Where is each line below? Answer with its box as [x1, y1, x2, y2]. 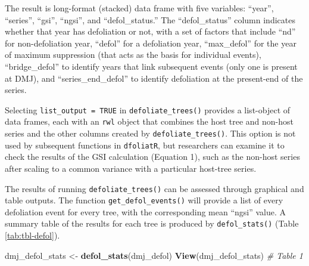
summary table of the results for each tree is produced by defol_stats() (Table [5, 217, 299, 230]
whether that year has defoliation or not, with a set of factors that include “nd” [5, 25, 296, 38]
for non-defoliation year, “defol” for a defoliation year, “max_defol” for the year [5, 36, 296, 49]
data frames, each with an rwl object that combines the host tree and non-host [5, 115, 294, 128]
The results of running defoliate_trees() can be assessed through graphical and [5, 182, 304, 194]
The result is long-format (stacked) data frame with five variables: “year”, [5, 2, 274, 14]
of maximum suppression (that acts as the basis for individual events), [5, 48, 261, 61]
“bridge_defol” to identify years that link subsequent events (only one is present [5, 60, 298, 72]
